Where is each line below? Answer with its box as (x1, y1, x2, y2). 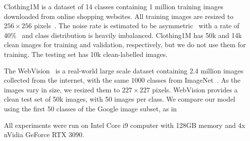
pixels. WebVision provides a (152, 84, 238, 94)
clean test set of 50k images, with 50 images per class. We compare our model (4, 94, 235, 104)
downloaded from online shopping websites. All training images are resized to (4, 11, 233, 21)
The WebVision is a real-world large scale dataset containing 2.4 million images (4, 65, 244, 75)
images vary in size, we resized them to (4, 84, 120, 94)
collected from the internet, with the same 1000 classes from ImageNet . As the (4, 75, 241, 85)
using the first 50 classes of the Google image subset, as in (4, 103, 177, 113)
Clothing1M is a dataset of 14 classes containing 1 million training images (4, 1, 223, 11)
